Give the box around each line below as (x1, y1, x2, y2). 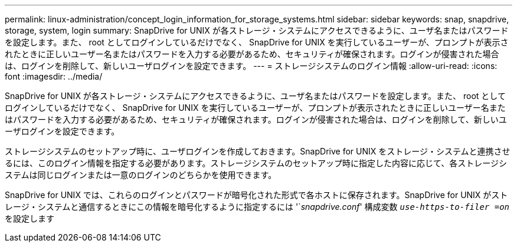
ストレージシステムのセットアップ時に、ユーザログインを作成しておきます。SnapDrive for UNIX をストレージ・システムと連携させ (5, 146, 511, 156)
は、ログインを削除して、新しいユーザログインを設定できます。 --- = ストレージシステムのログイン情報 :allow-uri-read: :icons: (5, 61, 498, 71)
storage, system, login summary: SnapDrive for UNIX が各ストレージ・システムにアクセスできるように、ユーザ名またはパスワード (5, 25, 509, 35)
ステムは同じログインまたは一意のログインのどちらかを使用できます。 (5, 170, 277, 180)
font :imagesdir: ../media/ (5, 71, 103, 81)
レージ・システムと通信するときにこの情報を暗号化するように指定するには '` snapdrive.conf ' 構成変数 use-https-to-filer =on (5, 202, 509, 212)
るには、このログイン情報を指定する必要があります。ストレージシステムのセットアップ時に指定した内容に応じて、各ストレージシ (5, 158, 507, 168)
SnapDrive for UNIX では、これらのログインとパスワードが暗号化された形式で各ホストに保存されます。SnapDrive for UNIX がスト (5, 190, 508, 200)
